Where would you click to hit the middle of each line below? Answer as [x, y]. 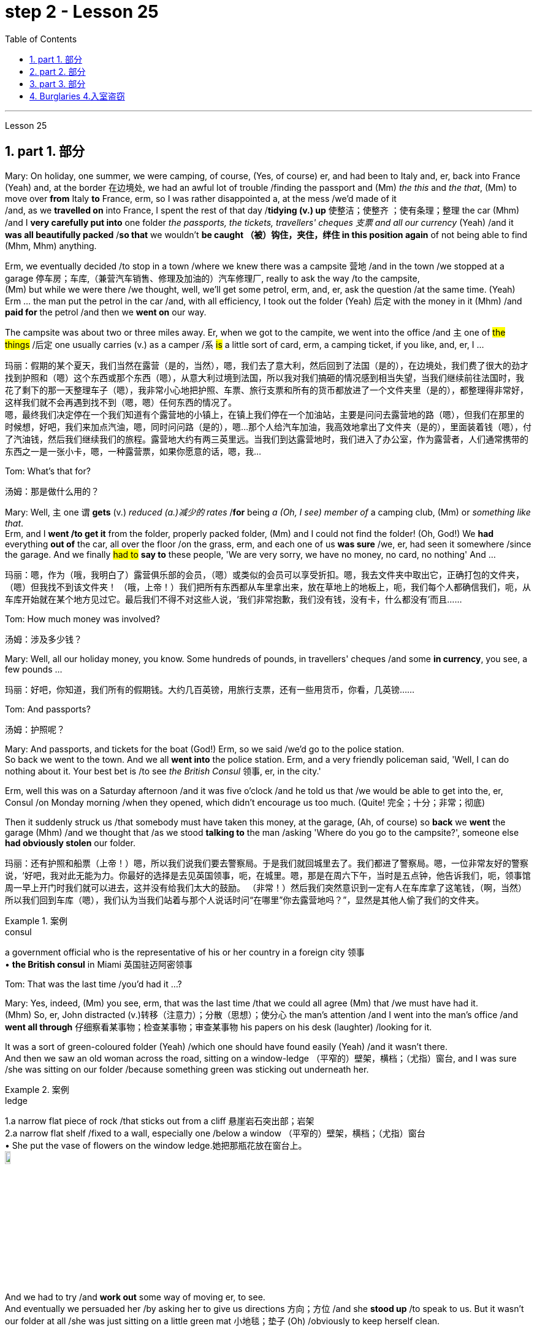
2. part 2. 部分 [58, 71]
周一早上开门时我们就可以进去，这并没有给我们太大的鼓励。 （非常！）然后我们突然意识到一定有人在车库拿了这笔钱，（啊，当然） [266, 887]
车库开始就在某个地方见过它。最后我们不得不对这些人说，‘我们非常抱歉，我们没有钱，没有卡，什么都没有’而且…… [234, 599]
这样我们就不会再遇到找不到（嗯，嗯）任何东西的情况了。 [121, 402]
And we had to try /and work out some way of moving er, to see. [135, 1297]
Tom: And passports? [48, 709]
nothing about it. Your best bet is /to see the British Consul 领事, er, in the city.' [163, 771]
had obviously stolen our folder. [70, 843]
